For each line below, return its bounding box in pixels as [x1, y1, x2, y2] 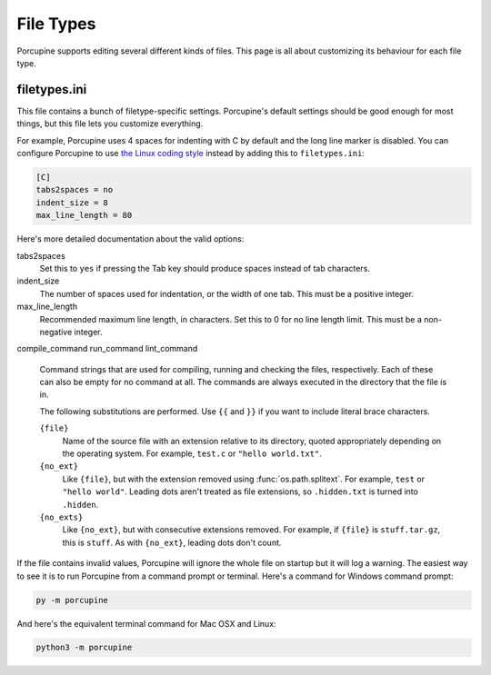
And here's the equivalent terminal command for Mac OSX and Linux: [16, 618, 276, 629]
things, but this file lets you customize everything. [16, 118, 204, 129]
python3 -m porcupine [35, 642, 133, 653]
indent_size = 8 [35, 197, 109, 208]
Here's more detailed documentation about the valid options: [16, 233, 245, 244]
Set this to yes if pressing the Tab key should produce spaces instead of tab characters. [39, 263, 370, 273]
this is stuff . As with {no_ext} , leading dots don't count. [62, 537, 282, 548]
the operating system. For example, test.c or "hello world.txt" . [62, 448, 322, 459]
